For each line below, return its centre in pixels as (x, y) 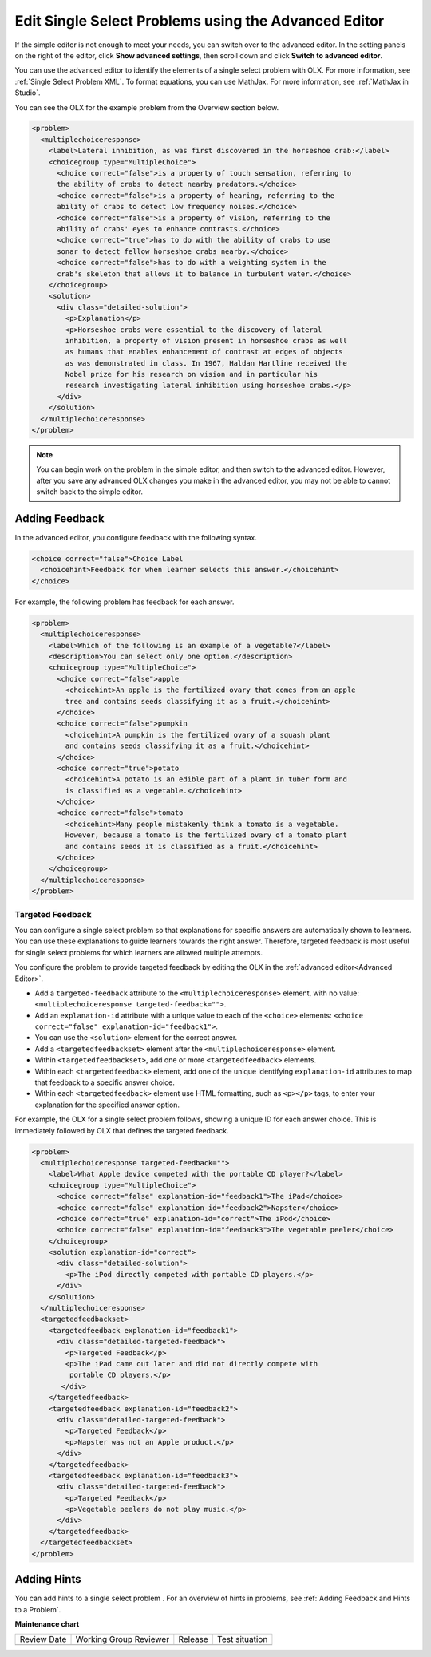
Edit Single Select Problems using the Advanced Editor (200, 21)
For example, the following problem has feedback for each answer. (125, 602)
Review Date (43, 1639)
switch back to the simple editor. (90, 492)
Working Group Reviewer (123, 1639)
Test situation (242, 1639)
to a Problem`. (38, 1609)
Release (194, 1639)
